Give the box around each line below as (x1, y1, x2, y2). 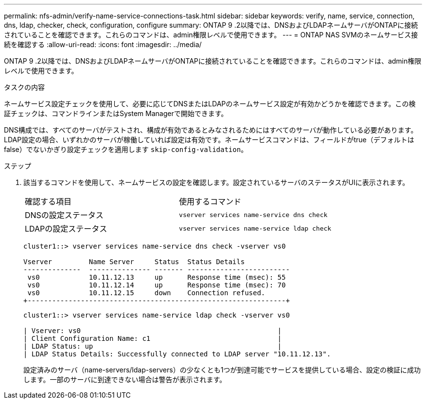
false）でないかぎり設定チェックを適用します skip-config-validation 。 (4, 145, 248, 153)
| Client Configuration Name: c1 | (23, 335, 282, 342)
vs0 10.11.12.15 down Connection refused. (27, 289, 266, 297)
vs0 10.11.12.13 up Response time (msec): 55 (27, 273, 286, 281)
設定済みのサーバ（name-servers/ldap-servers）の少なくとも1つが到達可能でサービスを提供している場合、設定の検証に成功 (23, 366, 421, 374)
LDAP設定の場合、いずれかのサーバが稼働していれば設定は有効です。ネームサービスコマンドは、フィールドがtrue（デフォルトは (4, 135, 414, 144)
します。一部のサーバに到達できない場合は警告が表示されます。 (23, 375, 227, 384)
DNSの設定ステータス (25, 210, 104, 220)
